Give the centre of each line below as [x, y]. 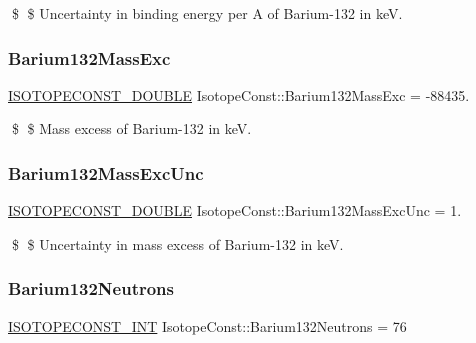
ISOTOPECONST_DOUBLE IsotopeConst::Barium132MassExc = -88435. [239, 94]
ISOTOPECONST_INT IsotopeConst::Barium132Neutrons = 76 [207, 325]
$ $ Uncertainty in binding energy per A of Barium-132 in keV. [207, 13]
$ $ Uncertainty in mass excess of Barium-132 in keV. [177, 243]
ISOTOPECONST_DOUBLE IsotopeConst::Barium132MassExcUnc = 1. [235, 210]
